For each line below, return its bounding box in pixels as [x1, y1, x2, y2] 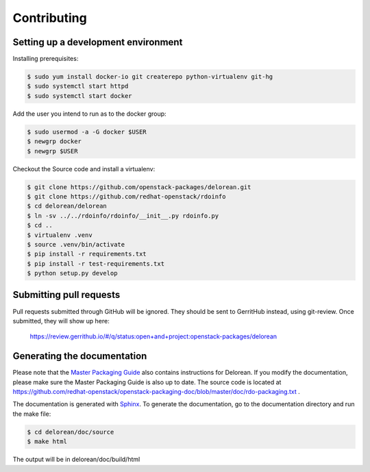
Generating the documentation [12, 350, 147, 362]
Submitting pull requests [12, 289, 121, 301]
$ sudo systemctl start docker [27, 92, 133, 99]
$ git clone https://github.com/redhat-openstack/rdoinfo [27, 192, 226, 200]
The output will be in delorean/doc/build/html [12, 456, 140, 464]
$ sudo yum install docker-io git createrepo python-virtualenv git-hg [27, 73, 273, 81]
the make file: [12, 410, 51, 418]
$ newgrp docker [27, 138, 82, 145]
